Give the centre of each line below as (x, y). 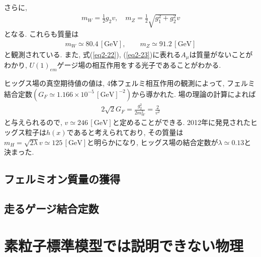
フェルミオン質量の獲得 (62, 179)
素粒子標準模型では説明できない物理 (124, 245)
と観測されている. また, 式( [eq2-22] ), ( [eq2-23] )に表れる (93, 54)
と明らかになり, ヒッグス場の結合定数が (153, 142)
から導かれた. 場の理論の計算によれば (194, 94)
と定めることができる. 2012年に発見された (181, 122)
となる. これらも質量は (41, 34)
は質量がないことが (221, 54)
